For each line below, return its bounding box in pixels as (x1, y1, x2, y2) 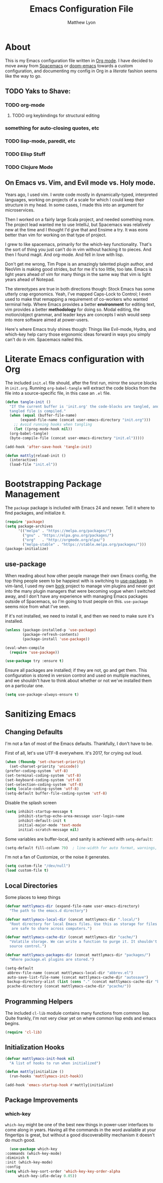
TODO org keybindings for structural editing (12, 113, 100, 118)
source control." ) (9, 944, 47, 949)
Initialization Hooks (5, 1043, 65, 1052)
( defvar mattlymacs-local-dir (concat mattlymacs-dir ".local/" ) (5, 917, 140, 922)
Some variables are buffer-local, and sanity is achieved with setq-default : (5, 836, 153, 842)
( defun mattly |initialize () (5, 1070, 64, 1074)
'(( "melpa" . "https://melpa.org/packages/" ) (17, 528, 112, 533)
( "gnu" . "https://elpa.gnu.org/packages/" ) (22, 533, 114, 538)
